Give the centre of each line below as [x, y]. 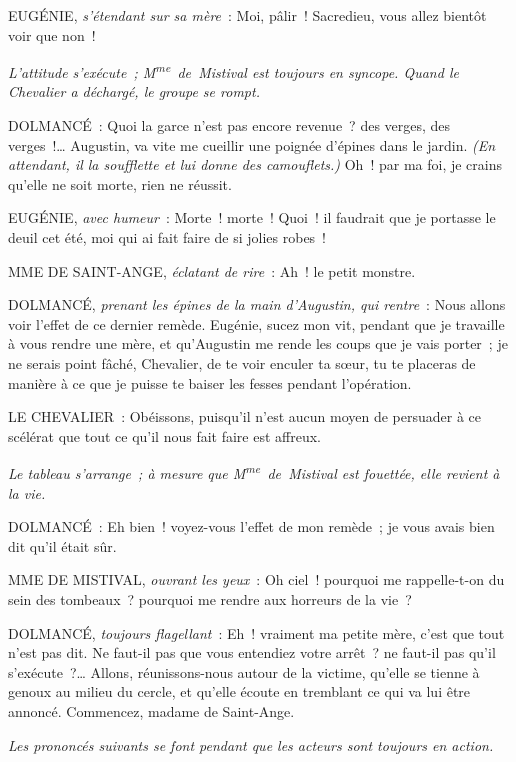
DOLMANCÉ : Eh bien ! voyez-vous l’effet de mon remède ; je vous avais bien [251, 526]
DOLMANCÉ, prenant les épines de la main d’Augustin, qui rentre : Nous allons [257, 304]
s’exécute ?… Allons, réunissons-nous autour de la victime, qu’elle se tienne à [244, 671]
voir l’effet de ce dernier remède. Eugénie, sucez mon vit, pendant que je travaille [256, 323]
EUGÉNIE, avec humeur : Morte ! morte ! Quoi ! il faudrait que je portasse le [252, 217]
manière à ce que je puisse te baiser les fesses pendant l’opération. [210, 382]
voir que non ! [52, 34]
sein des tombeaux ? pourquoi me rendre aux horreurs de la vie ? [210, 598]
